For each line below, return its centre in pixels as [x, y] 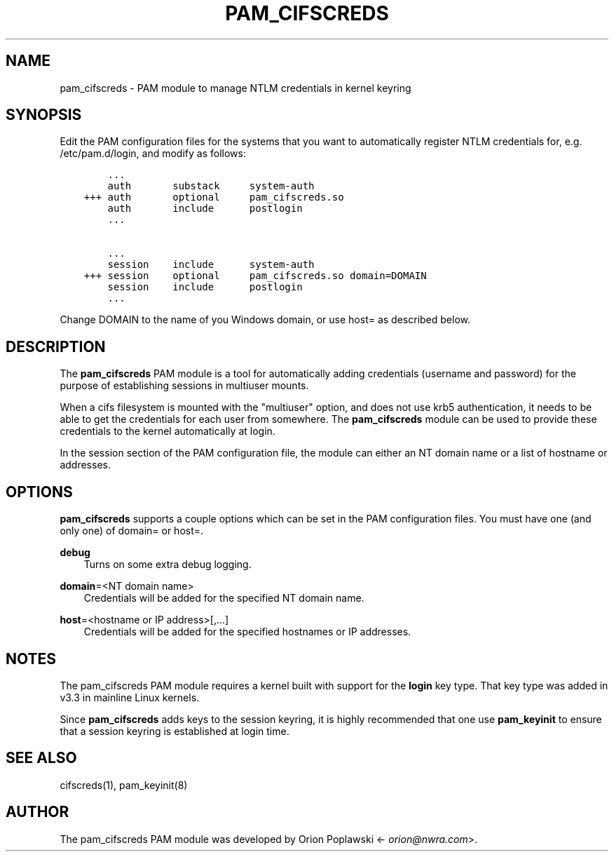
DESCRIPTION [56, 346]
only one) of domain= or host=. [132, 531]
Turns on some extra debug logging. [168, 565]
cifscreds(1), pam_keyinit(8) [124, 785]
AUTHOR [37, 812]
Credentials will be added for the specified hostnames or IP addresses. [247, 632]
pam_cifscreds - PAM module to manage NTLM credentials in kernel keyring [236, 88]
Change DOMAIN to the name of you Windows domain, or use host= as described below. [265, 320]
